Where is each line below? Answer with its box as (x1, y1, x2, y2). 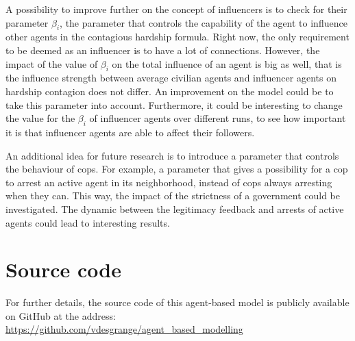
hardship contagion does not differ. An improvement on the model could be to (5, 84, 334, 98)
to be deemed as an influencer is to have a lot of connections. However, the (5, 42, 320, 57)
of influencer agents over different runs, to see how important (89, 111, 346, 125)
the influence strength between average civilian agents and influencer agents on (5, 71, 336, 85)
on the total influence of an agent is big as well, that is (112, 56, 342, 71)
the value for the (5, 111, 75, 125)
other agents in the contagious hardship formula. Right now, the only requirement (5, 29, 350, 44)
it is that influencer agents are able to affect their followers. (5, 125, 255, 139)
